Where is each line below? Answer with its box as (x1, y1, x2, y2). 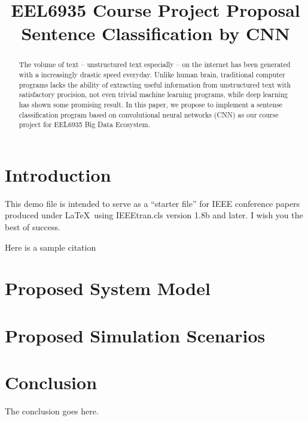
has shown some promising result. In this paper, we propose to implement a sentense (19, 99, 283, 109)
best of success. (5, 221, 60, 233)
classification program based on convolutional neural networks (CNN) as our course (19, 109, 279, 119)
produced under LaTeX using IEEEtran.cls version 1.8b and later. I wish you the (5, 209, 303, 221)
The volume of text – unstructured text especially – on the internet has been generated (19, 59, 291, 70)
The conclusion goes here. (5, 405, 99, 417)
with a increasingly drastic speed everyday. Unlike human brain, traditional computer (19, 70, 285, 80)
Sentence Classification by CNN (21, 21, 290, 46)
